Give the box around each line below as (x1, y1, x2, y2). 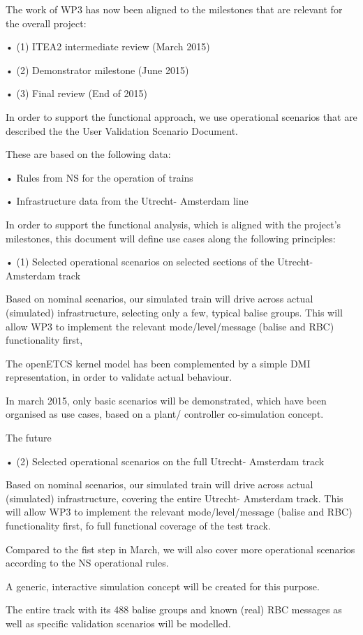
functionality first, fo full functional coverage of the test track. (6, 518, 271, 533)
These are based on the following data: (6, 147, 171, 161)
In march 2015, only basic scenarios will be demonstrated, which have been (6, 393, 327, 407)
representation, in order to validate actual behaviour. (6, 370, 232, 384)
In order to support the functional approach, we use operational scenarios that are (6, 109, 357, 124)
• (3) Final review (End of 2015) (6, 86, 148, 101)
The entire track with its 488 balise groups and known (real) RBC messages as (6, 602, 342, 617)
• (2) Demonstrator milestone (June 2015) (6, 62, 189, 77)
